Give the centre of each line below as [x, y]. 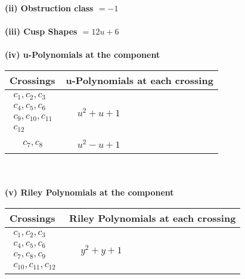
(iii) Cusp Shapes [41, 31]
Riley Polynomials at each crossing [153, 218]
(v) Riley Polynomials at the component [89, 192]
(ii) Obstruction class [49, 8]
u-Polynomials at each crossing [139, 80]
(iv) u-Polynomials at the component [83, 55]
